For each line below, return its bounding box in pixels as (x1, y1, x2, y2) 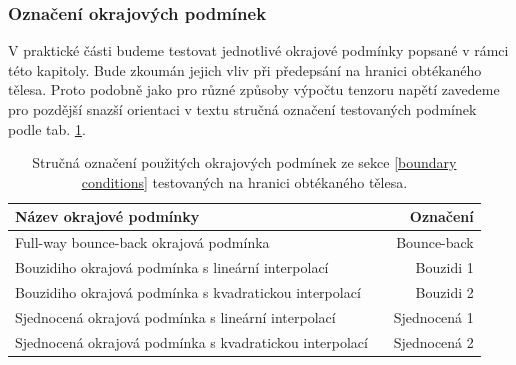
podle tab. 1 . (8, 118, 86, 139)
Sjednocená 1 (393, 306, 474, 327)
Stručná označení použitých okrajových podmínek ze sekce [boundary (32, 152, 457, 173)
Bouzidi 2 (415, 281, 474, 302)
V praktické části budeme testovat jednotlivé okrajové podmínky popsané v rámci (8, 40, 509, 61)
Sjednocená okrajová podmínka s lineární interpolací (15, 306, 336, 327)
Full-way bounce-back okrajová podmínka (15, 232, 270, 253)
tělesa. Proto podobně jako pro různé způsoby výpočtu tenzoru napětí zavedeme (8, 79, 500, 100)
